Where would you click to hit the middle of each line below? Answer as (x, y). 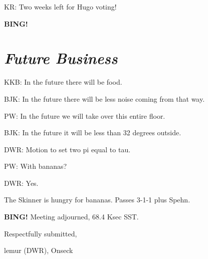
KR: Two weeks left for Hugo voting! (60, 7)
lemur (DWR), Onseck (39, 250)
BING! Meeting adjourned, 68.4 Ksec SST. (71, 217)
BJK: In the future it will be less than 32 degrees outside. (93, 133)
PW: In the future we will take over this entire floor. (85, 115)
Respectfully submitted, (41, 233)
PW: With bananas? (36, 166)
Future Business (61, 58)
